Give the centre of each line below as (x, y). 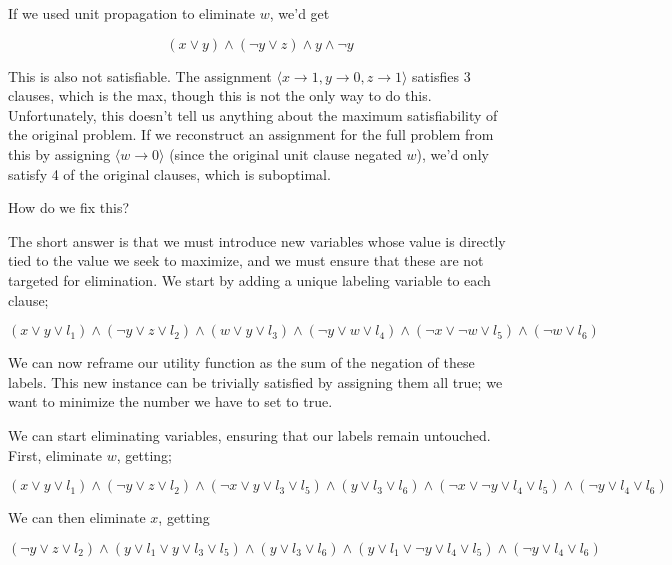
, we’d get (299, 13)
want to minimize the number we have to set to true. (170, 401)
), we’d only (452, 153)
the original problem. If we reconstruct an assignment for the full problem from (251, 134)
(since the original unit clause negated (285, 153)
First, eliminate (55, 454)
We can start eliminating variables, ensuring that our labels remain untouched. (249, 434)
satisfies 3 (441, 75)
